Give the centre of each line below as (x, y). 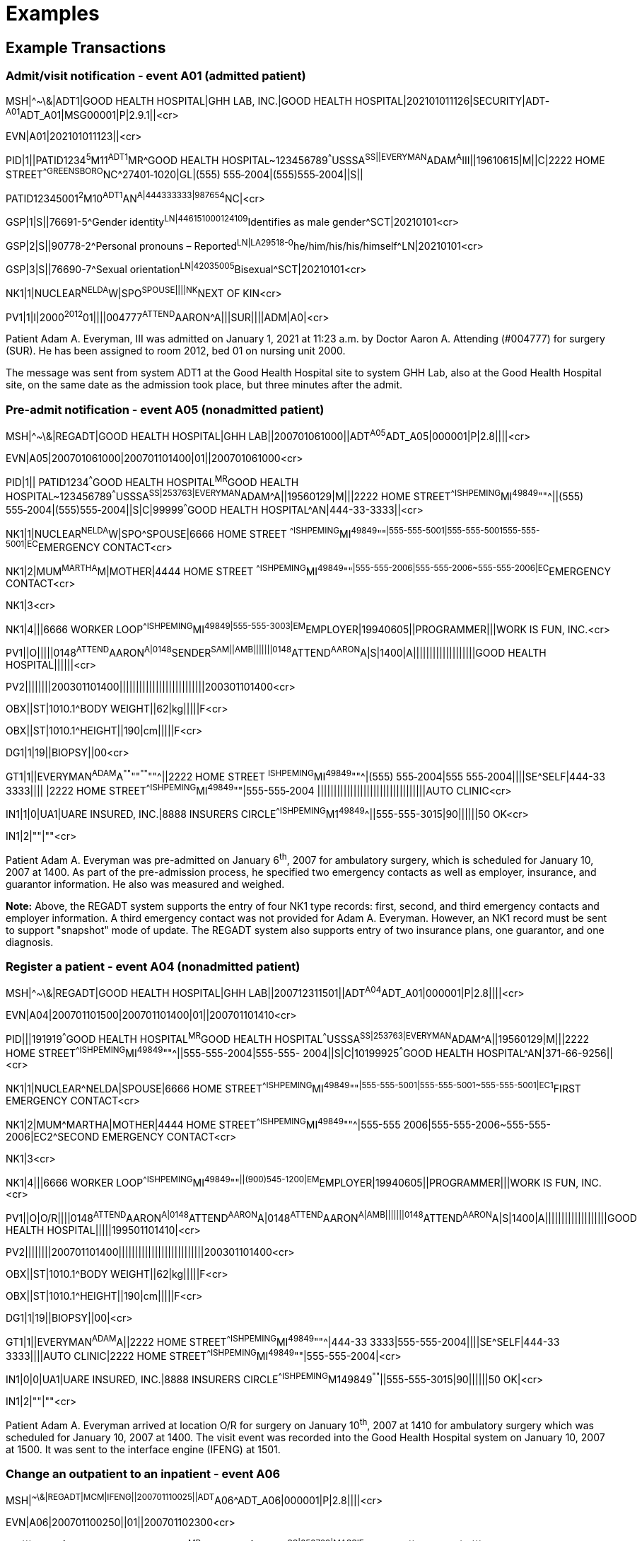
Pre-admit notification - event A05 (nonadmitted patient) (165, 409)
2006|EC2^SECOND (53, 1136)
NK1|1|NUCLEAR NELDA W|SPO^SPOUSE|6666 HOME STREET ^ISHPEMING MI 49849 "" (196, 532)
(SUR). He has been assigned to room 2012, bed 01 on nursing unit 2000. (176, 351)
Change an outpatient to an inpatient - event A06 (143, 1474)
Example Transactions (86, 47)
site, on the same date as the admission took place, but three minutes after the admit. (204, 385)
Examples (53, 13)
